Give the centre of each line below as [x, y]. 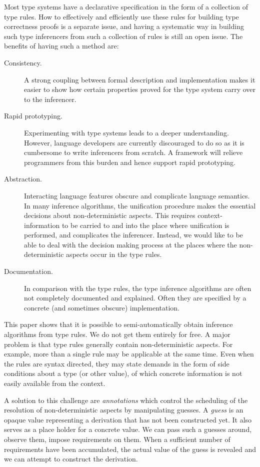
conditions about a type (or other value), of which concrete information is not [123, 373]
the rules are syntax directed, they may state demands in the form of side [117, 363]
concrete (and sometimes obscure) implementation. [102, 307]
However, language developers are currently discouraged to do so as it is [134, 142]
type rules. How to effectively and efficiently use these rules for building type [121, 16]
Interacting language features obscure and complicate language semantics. [137, 195]
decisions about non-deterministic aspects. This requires [110, 215]
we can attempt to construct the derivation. [71, 459]
